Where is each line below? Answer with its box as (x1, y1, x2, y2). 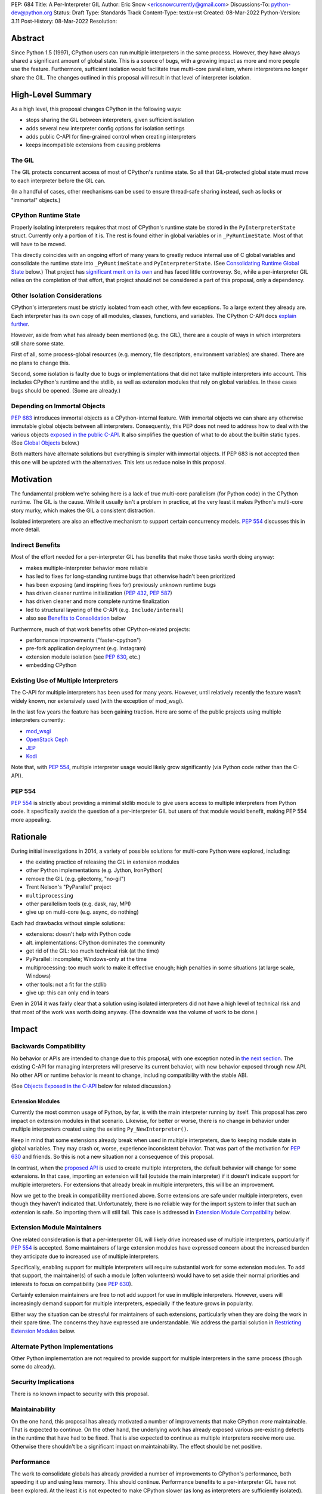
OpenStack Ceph (26, 736, 69, 743)
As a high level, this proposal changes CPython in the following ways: (11, 105, 182, 112)
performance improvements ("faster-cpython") (26, 636, 141, 644)
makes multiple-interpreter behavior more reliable (26, 564, 148, 571)
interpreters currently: (11, 717, 65, 724)
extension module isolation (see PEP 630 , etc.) (26, 653, 141, 660)
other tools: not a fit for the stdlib (26, 981, 107, 988)
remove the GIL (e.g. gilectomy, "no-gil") (26, 875, 126, 882)
